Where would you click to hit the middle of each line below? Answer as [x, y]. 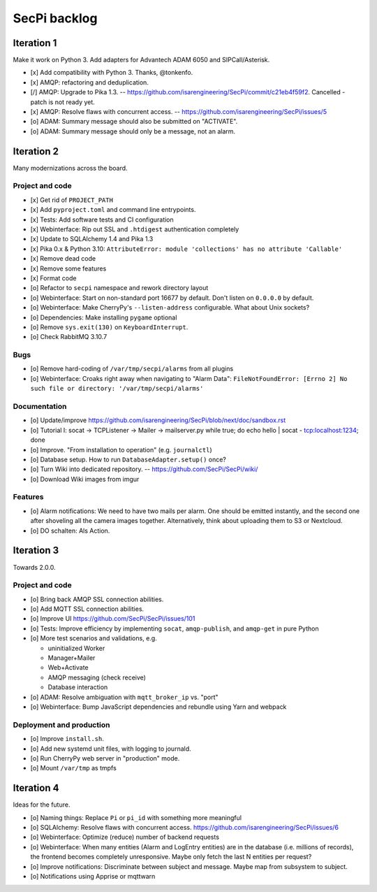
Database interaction [78, 687]
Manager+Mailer [72, 658]
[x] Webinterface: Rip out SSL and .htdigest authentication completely [135, 229]
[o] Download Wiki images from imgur [85, 479]
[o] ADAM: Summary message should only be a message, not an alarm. [133, 131]
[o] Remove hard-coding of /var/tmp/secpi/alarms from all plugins [132, 369]
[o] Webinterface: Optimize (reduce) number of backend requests [125, 837]
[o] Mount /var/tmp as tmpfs [73, 768]
